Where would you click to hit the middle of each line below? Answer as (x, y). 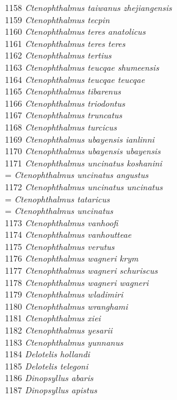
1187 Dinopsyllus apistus (51, 390)
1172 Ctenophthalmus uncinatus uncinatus (84, 186)
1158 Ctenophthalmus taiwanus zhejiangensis (88, 7)
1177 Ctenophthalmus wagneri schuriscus (81, 270)
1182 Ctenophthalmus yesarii (59, 330)
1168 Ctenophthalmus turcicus (61, 127)
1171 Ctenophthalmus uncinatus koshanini (84, 162)
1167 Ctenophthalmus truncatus (64, 115)
